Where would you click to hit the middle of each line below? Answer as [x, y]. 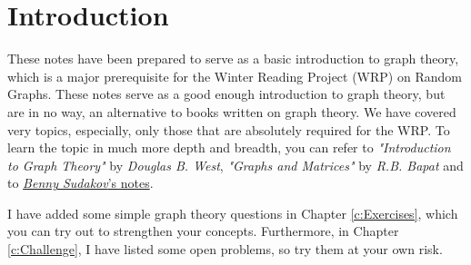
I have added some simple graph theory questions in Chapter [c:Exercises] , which [233, 213]
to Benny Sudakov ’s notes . [80, 183]
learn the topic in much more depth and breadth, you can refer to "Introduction [229, 147]
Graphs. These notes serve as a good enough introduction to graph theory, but [226, 94]
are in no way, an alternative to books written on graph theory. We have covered [232, 111]
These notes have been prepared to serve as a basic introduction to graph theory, [233, 59]
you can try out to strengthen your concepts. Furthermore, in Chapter [203, 231]
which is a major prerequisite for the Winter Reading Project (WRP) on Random [235, 76]
